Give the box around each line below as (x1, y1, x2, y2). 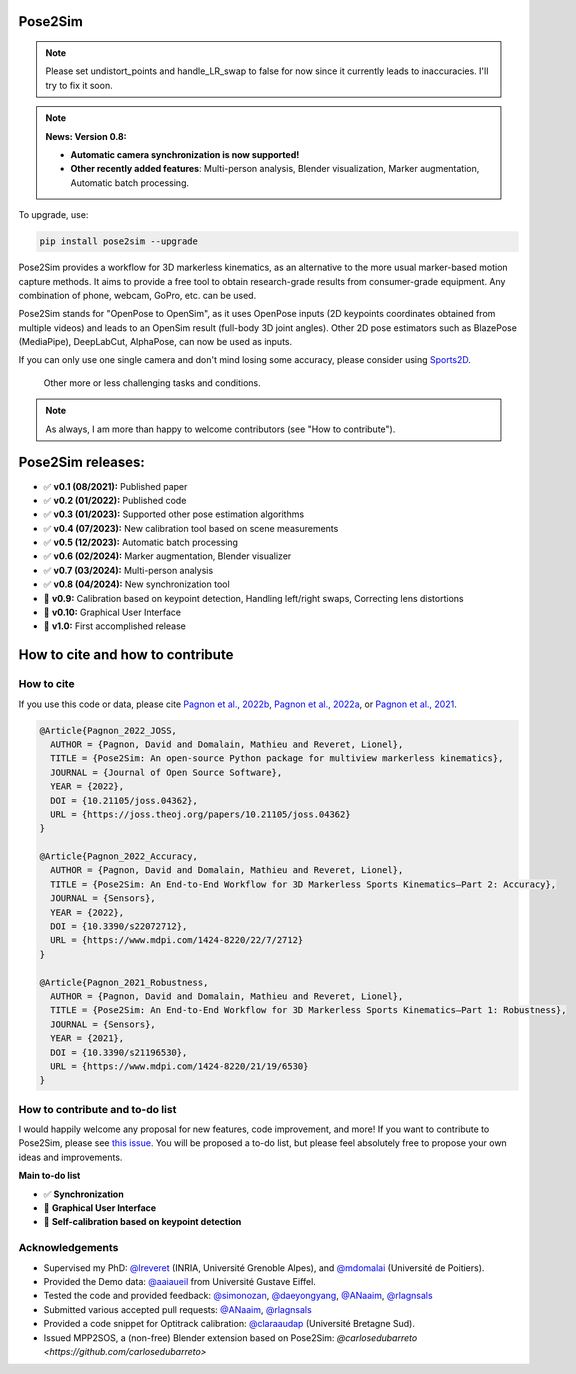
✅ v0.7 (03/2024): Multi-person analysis (43, 564, 214, 576)
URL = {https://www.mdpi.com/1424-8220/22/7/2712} (50, 935, 304, 946)
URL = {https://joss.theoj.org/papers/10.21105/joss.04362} (50, 808, 351, 820)
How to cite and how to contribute (18, 646, 234, 664)
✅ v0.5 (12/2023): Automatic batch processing (43, 536, 239, 549)
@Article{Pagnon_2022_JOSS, (39, 725, 177, 736)
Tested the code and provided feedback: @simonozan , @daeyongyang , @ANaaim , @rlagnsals (43, 1290, 434, 1302)
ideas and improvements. (18, 1151, 123, 1163)
